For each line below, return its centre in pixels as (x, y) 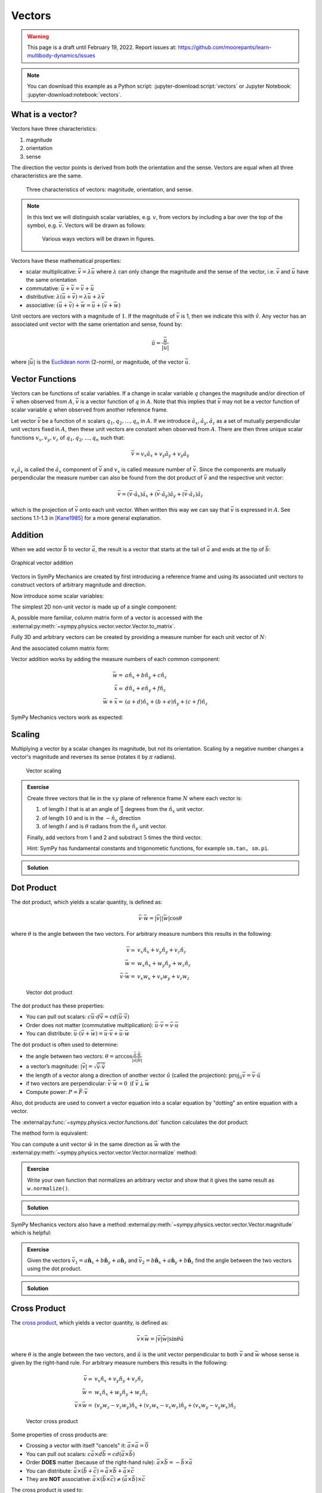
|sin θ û (176, 1339)
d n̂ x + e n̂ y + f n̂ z (145, 689)
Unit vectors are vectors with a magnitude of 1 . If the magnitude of (93, 316)
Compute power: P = (52, 1092)
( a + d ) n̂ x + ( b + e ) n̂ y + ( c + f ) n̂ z (166, 702)
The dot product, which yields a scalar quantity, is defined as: (87, 902)
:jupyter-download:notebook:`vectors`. (75, 94)
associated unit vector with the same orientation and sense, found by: (97, 324)
